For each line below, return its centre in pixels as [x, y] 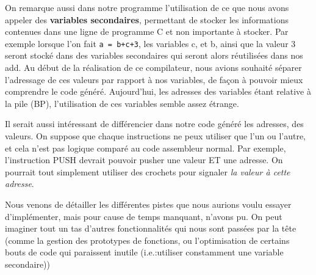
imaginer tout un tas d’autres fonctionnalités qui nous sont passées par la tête [151, 228]
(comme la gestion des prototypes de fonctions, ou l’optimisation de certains [147, 240]
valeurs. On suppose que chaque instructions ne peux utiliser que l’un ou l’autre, [155, 136]
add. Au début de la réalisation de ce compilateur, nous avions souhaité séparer [153, 68]
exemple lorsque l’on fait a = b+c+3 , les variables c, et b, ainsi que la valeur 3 [150, 43]
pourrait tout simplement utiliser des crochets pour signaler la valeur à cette [148, 171]
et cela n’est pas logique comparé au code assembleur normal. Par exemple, [145, 148]
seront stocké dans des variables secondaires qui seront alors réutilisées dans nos [154, 55]
